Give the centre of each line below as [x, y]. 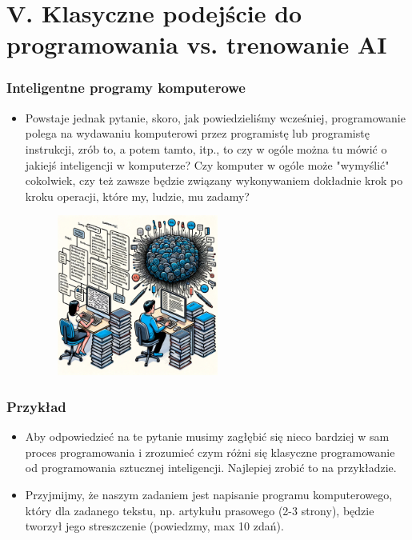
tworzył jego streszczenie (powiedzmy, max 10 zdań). [154, 526]
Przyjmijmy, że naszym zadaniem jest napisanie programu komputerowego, [209, 495]
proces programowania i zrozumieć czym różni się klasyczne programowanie [210, 452]
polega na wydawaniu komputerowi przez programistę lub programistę [197, 133]
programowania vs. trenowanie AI [197, 44]
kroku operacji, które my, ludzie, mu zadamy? [137, 196]
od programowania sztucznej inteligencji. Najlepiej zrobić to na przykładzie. [211, 468]
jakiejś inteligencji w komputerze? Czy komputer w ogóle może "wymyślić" [207, 164]
